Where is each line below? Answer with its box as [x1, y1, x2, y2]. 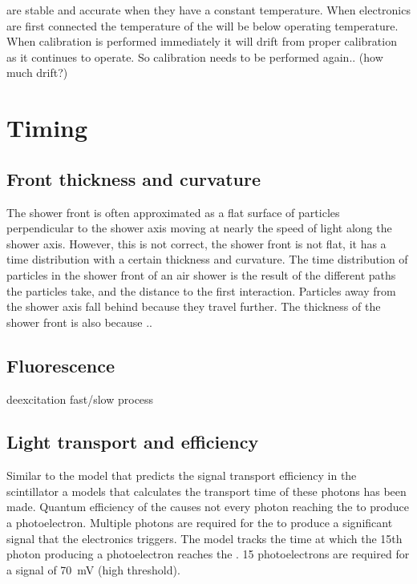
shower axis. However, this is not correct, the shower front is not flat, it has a [6, 235, 387, 252]
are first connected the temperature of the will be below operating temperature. [6, 17, 399, 34]
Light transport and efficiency [6, 429, 259, 454]
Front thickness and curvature [6, 166, 261, 191]
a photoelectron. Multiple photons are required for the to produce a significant [6, 514, 393, 531]
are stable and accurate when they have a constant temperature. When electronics [6, 2, 411, 18]
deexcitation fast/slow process [6, 390, 154, 407]
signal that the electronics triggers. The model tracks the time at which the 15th [6, 530, 403, 546]
